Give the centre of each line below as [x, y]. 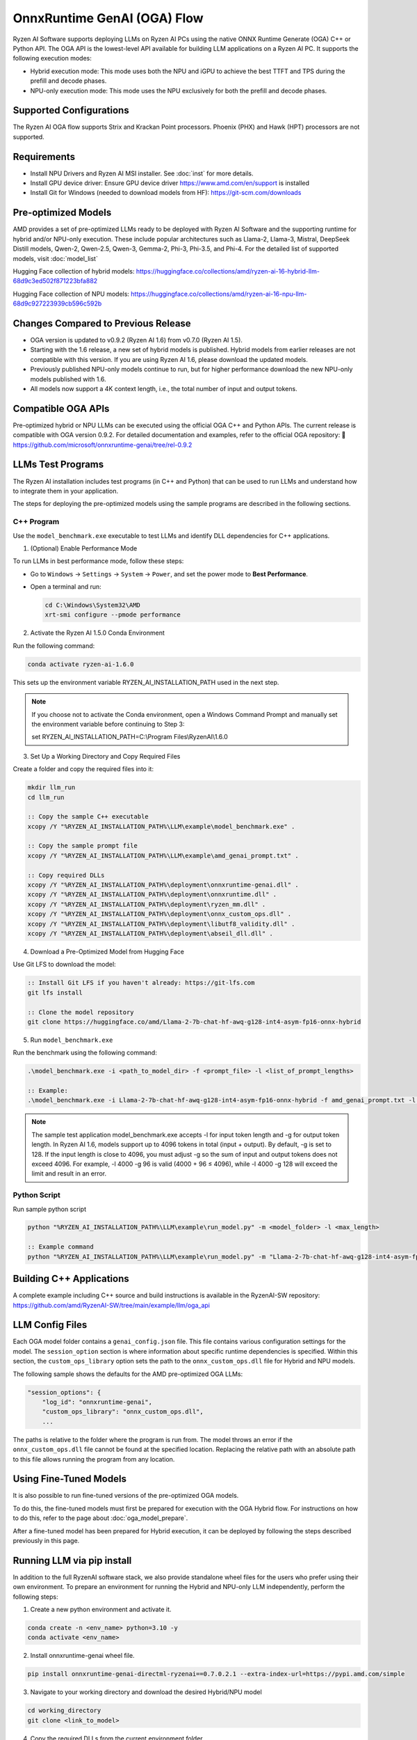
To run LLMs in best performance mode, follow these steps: [98, 561]
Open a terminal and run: [66, 587]
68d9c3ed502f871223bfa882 [55, 281]
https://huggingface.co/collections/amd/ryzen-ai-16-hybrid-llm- [228, 271]
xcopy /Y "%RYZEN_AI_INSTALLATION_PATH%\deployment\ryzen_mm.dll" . [147, 904]
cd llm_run [46, 797]
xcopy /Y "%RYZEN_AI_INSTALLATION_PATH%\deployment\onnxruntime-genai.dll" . [163, 885]
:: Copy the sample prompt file [83, 846]
